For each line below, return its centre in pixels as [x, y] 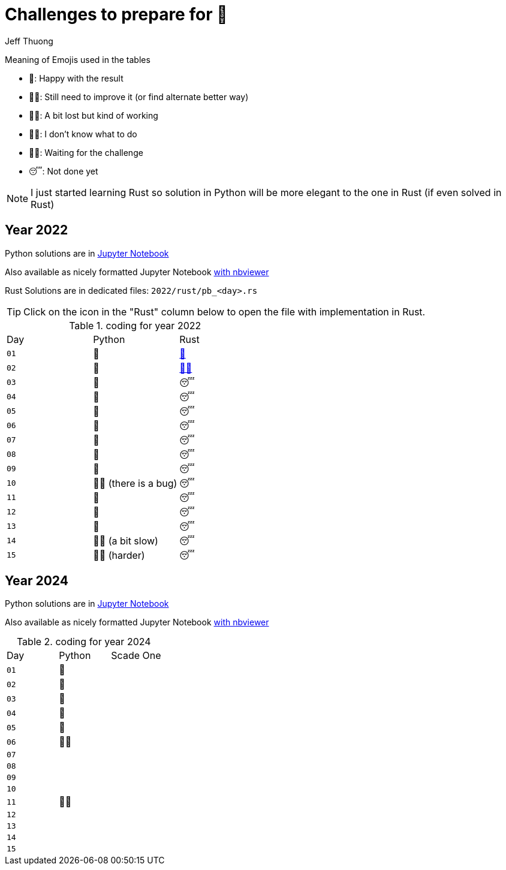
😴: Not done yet [64, 171]
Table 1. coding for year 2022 [135, 325]
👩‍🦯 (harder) [119, 555]
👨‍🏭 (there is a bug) [135, 483]
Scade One [136, 656]
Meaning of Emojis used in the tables [78, 59]
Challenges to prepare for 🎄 [116, 14]
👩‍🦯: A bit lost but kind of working [94, 115]
